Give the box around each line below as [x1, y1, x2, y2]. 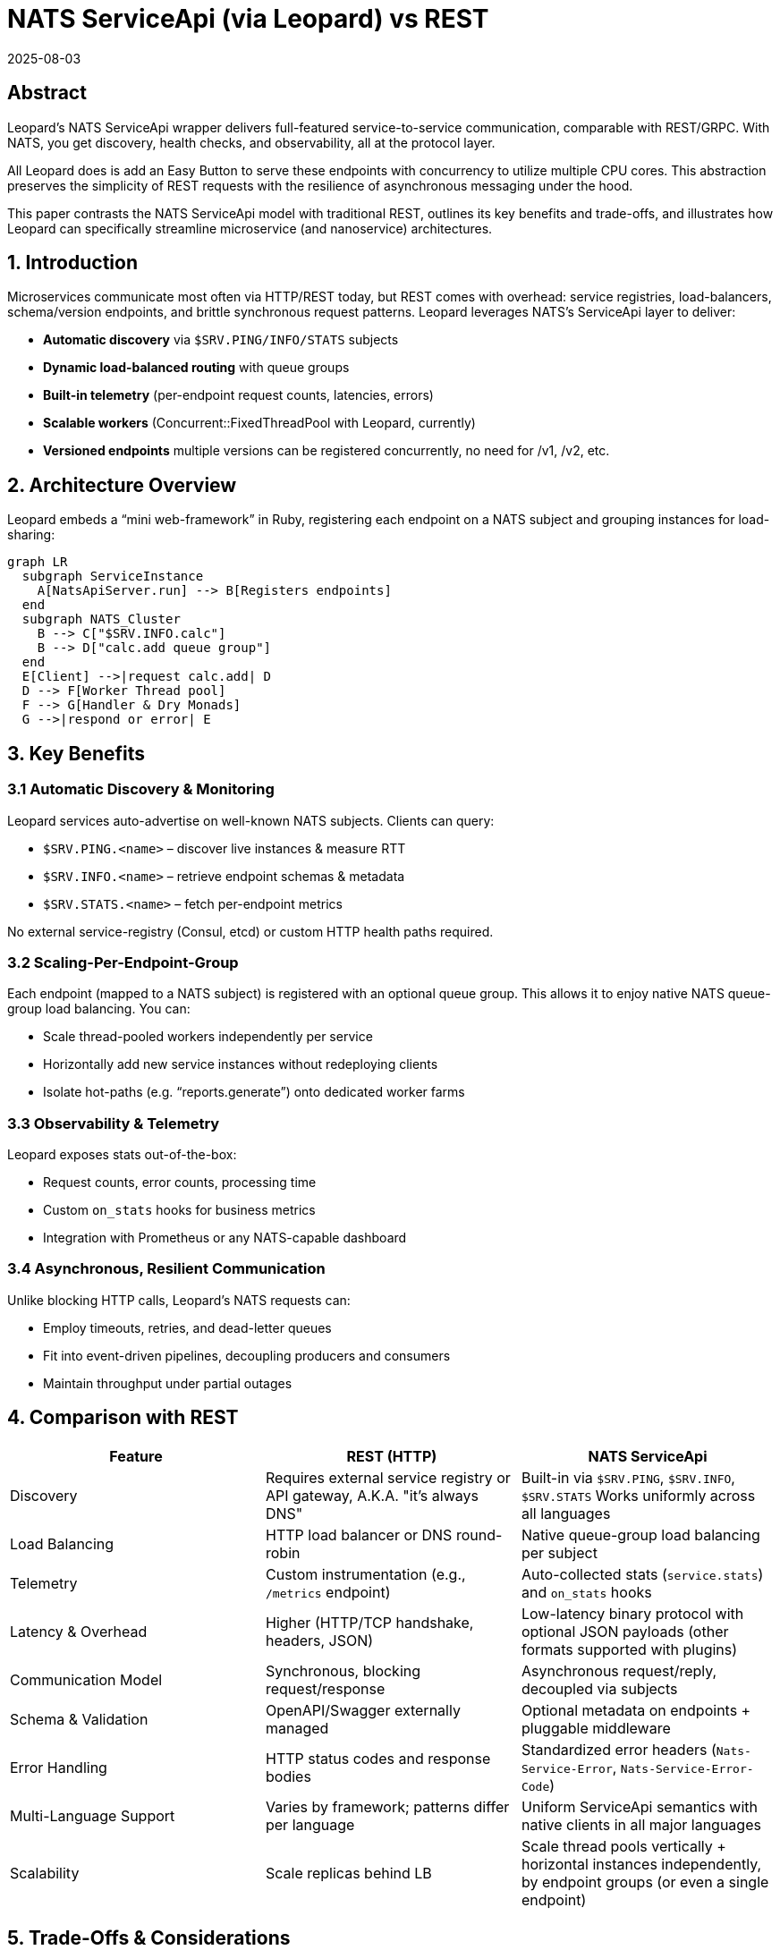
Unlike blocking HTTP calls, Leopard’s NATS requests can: [7, 1292, 351, 1308]
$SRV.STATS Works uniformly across [521, 1486, 756, 1505]
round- [455, 1525, 503, 1544]
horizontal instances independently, [521, 1854, 762, 1873]
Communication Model [10, 1670, 163, 1689]
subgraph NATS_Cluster [21, 612, 181, 627]
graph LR [7, 555, 68, 570]
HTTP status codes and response [265, 1749, 491, 1768]
